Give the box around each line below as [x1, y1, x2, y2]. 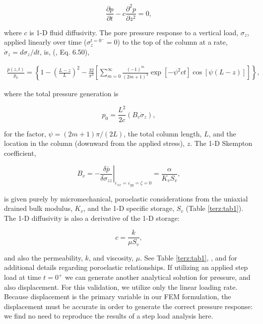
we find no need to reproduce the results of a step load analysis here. [4, 311, 213, 321]
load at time [4, 272, 41, 282]
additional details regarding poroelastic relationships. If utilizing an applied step [4, 262, 248, 272]
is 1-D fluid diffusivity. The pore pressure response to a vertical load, [29, 27, 239, 37]
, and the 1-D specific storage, [83, 203, 175, 213]
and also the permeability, [4, 252, 83, 262]
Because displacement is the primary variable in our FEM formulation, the [4, 291, 231, 302]
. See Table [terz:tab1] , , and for [140, 252, 237, 262]
